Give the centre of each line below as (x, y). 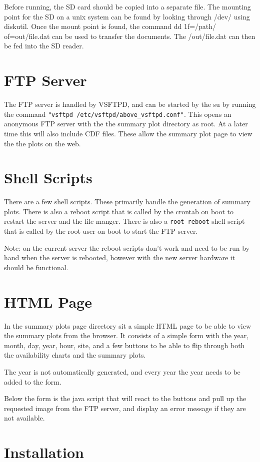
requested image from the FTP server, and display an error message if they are (125, 408)
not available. (24, 418)
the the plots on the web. (42, 143)
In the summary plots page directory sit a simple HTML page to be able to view (128, 325)
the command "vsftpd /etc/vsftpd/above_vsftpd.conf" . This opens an (118, 114)
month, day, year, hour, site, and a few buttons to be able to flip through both (124, 345)
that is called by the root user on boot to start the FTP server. (101, 231)
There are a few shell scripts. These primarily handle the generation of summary (127, 202)
